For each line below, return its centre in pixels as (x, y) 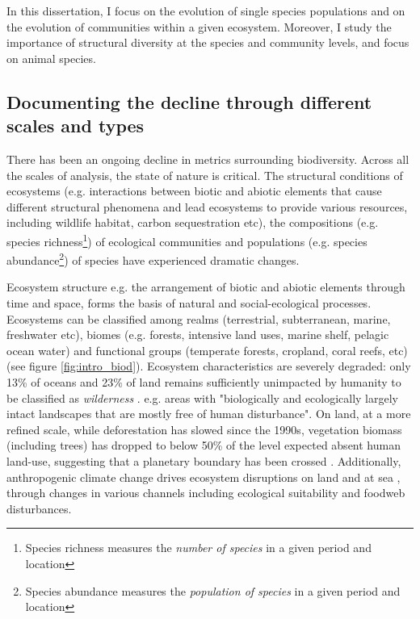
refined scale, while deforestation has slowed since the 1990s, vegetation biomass (204, 429)
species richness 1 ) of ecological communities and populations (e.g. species (187, 240)
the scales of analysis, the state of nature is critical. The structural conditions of (205, 175)
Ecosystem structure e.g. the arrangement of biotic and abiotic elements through (206, 287)
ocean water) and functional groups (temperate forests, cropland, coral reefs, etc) (207, 350)
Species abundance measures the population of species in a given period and (213, 590)
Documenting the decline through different (189, 101)
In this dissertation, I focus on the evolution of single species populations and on (206, 10)
